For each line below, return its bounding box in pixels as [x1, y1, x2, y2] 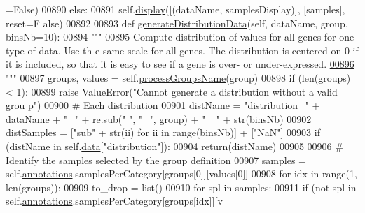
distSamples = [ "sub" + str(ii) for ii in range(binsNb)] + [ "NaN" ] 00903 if [6, 125, 320, 140]
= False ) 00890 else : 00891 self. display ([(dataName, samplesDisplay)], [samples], [6, 2, 345, 16]
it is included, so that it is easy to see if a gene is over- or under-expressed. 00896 [6, 57, 354, 71]
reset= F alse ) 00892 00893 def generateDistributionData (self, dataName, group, [6, 15, 348, 30]
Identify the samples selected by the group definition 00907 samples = [6, 152, 306, 167]
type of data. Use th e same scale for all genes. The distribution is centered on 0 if [6, 43, 359, 57]
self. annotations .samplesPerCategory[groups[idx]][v [6, 193, 223, 208]
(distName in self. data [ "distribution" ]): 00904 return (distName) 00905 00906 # [6, 138, 343, 153]
